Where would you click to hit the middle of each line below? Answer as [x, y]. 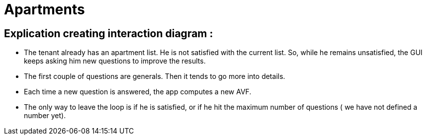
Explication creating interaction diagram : [109, 33]
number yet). [45, 116]
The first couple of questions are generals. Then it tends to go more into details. [155, 76]
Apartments [44, 9]
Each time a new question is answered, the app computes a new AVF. [138, 92]
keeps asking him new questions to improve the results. [115, 61]
